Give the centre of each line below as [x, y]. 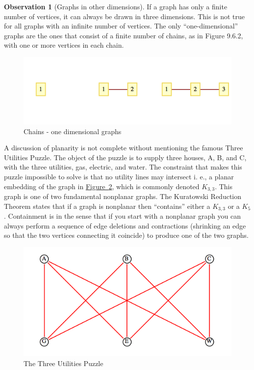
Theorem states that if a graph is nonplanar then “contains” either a [107, 206]
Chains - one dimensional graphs [73, 131]
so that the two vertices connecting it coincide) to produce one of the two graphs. [126, 235]
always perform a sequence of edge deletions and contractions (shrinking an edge [125, 225]
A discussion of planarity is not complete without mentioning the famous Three [124, 148]
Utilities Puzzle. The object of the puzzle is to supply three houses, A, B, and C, [125, 157]
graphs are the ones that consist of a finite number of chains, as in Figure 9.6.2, [124, 35]
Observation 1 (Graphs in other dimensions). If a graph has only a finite [116, 6]
